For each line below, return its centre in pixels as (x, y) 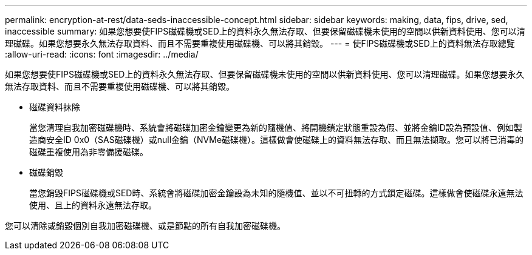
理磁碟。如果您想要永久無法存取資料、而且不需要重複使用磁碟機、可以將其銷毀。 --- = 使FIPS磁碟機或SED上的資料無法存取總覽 (260, 43)
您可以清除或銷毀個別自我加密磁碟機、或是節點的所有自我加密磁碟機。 (145, 226)
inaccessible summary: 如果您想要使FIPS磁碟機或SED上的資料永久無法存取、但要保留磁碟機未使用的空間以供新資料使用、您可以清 (265, 31)
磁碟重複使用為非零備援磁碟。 (89, 152)
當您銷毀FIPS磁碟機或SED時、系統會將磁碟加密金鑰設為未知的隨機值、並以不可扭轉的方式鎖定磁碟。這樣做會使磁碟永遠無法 (276, 193)
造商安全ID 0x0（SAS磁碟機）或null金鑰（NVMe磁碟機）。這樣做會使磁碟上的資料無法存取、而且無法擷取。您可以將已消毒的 (277, 140)
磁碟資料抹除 (55, 107)
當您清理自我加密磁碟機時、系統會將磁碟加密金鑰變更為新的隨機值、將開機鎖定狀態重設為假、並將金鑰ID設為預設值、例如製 (276, 127)
